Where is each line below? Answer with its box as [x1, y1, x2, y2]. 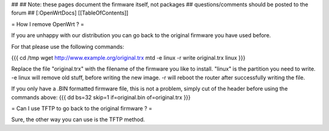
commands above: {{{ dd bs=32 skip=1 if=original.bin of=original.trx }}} [11, 93, 191, 101]
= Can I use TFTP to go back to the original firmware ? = [11, 104, 152, 112]
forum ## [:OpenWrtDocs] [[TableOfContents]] [11, 9, 129, 16]
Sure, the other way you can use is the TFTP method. [11, 116, 146, 123]
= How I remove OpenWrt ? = [11, 20, 85, 27]
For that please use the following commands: [11, 43, 124, 50]
